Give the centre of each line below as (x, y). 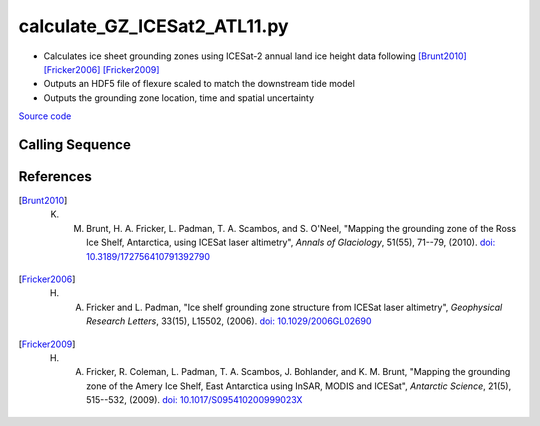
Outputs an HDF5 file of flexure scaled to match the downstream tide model (199, 84)
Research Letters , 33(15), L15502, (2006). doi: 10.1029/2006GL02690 (229, 321)
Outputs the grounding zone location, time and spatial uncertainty (179, 97)
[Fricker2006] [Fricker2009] (101, 69)
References (55, 176)
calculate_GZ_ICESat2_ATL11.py (153, 26)
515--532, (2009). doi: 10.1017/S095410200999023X (194, 400)
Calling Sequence (75, 144)
